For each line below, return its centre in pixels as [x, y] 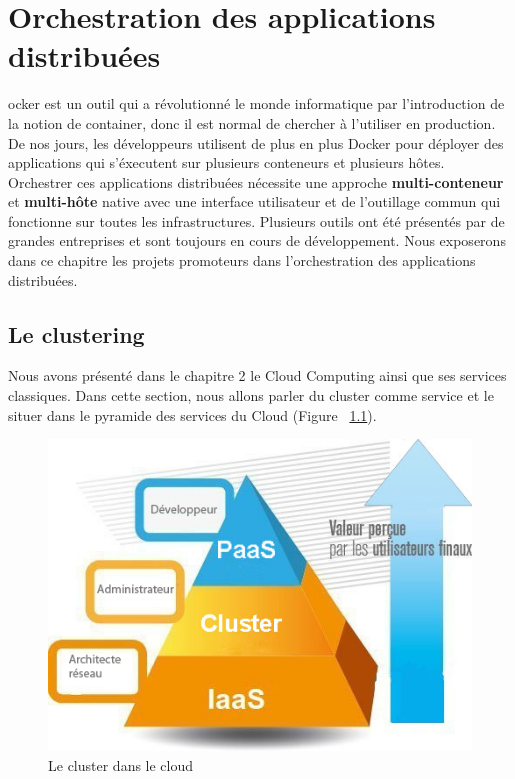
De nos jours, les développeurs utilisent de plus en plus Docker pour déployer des [256, 142]
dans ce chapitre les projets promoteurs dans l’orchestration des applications [242, 260]
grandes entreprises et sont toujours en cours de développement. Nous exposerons [257, 240]
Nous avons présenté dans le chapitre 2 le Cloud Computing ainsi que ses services [257, 375]
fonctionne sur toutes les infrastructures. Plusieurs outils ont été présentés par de [256, 220]
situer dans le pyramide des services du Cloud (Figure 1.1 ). [192, 414]
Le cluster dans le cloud [121, 764]
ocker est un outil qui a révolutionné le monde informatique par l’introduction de [256, 103]
